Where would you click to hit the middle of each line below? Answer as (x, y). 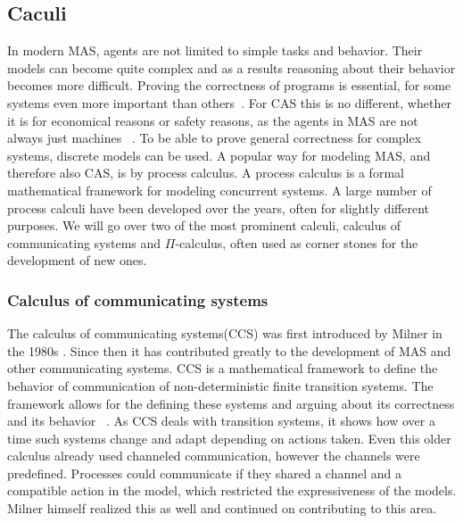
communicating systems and (84, 242)
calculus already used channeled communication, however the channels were (214, 456)
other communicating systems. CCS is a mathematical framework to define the (223, 368)
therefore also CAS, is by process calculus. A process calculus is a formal (206, 173)
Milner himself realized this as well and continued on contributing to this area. (222, 508)
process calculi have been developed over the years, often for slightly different (218, 208)
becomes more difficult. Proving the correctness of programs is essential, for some (229, 85)
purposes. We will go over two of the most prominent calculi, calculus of (204, 225)
